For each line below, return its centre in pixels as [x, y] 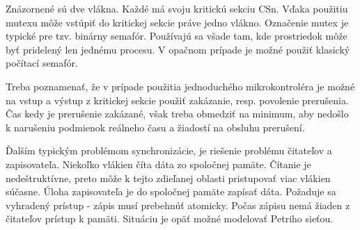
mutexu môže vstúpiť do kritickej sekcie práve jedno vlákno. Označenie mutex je [177, 22]
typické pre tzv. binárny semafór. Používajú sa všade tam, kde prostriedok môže [177, 36]
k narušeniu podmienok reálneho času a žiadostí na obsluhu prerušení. [155, 127]
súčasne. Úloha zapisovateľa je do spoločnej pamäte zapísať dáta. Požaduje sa [171, 191]
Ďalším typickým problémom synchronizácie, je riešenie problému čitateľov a [169, 150]
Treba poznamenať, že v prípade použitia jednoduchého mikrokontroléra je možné [180, 86]
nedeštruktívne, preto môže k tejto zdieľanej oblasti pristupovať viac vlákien [168, 178]
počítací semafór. [42, 63]
